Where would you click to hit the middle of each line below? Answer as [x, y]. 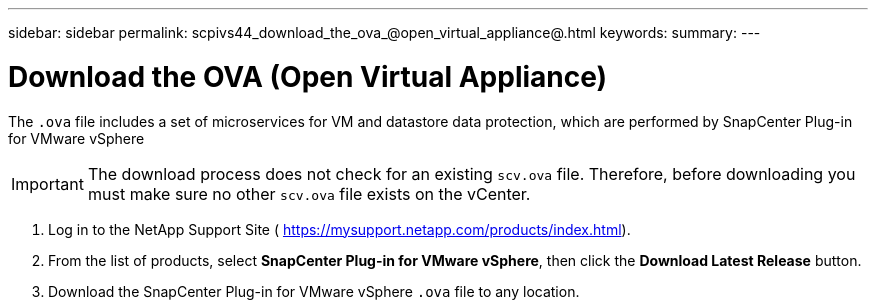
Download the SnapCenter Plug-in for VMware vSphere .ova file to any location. [314, 291]
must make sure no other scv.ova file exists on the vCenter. [309, 193]
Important [47, 183]
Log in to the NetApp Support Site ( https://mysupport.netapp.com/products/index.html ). [339, 229]
